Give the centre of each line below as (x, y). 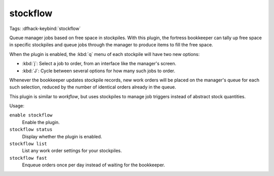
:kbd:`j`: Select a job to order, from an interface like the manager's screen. (99, 64)
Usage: (17, 106)
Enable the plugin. (41, 122)
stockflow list (28, 144)
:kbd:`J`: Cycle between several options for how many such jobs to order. (99, 71)
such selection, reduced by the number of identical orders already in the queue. (93, 87)
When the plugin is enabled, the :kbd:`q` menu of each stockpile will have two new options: (105, 54)
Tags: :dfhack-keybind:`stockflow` (45, 28)
